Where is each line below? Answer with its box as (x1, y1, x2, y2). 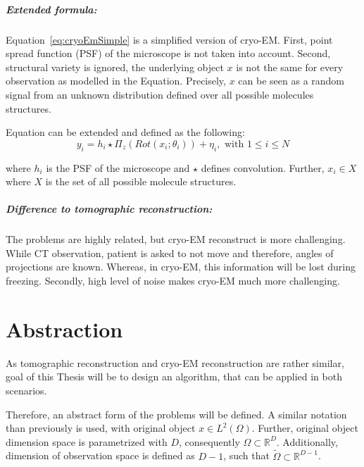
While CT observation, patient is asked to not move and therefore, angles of (6, 245, 334, 260)
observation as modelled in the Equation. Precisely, (6, 73, 226, 88)
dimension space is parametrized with (6, 434, 168, 449)
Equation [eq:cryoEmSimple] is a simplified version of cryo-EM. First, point (6, 32, 333, 46)
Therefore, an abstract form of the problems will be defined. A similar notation (6, 406, 347, 421)
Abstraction (6, 314, 123, 343)
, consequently (179, 434, 240, 449)
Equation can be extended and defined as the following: (6, 125, 245, 139)
